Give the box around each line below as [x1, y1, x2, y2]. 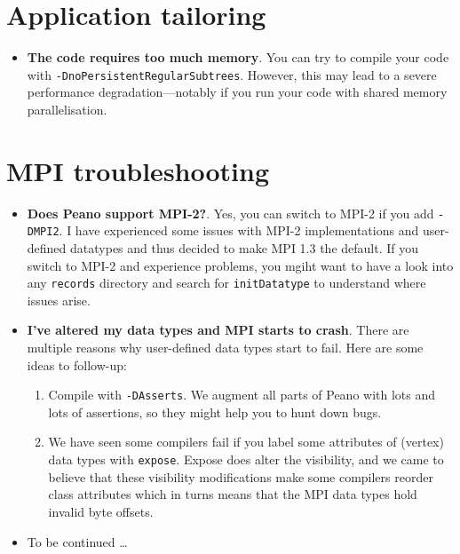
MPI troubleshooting [6, 152, 270, 188]
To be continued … [27, 532, 128, 550]
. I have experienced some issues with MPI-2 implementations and [59, 221, 419, 240]
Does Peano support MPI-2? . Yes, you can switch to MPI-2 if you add [27, 203, 434, 222]
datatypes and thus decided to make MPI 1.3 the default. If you [70, 239, 418, 257]
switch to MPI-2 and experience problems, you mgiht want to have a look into [27, 256, 454, 274]
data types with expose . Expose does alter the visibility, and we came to [48, 450, 444, 469]
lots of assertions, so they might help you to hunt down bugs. [48, 402, 382, 421]
